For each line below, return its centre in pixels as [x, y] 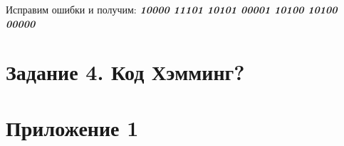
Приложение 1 [72, 127]
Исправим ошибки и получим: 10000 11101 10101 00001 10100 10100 [172, 9]
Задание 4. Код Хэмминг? [125, 72]
